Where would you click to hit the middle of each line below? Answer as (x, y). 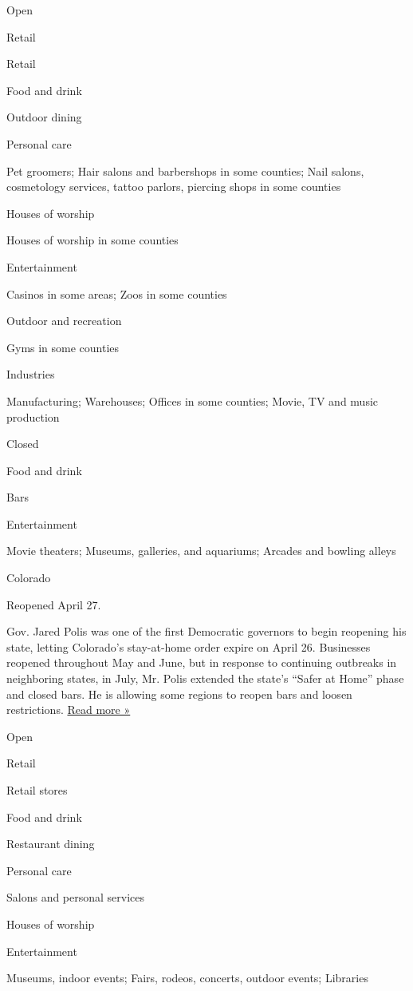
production (33, 416)
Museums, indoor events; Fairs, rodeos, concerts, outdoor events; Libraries (187, 978)
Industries (31, 374)
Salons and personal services (76, 897)
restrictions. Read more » (69, 710)
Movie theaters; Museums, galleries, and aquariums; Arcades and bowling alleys (201, 551)
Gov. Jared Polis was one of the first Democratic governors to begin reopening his (206, 631)
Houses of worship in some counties (92, 240)
